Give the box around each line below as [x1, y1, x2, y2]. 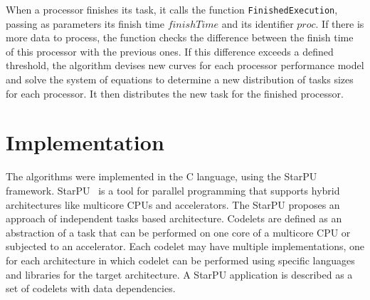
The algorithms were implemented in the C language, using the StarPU [6, 169, 317, 184]
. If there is [315, 16, 364, 31]
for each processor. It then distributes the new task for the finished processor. [6, 86, 344, 100]
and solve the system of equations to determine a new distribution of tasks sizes [6, 72, 354, 87]
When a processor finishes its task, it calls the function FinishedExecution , [6, 2, 338, 16]
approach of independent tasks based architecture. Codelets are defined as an [6, 211, 342, 226]
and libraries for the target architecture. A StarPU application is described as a [6, 267, 353, 281]
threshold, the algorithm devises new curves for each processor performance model [6, 58, 364, 73]
